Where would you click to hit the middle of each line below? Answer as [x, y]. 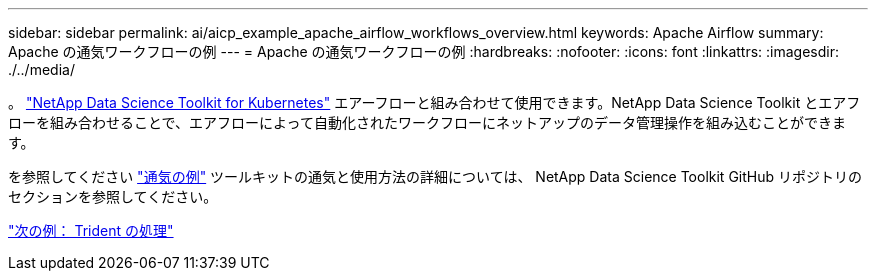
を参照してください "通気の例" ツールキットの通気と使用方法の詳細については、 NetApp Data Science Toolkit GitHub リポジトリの [435, 176]
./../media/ [41, 69]
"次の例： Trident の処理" [91, 230]
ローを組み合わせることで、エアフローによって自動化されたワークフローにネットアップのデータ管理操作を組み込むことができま [427, 122]
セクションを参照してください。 [113, 196]
